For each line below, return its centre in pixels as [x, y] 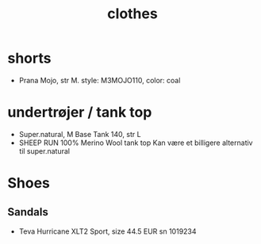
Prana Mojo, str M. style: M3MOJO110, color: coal [100, 80]
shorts [29, 58]
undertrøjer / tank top [80, 112]
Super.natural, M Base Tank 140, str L [80, 134]
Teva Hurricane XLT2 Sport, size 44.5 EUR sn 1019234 [107, 231]
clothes [132, 14]
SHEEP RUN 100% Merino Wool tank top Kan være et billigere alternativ [136, 143]
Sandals [28, 212]
